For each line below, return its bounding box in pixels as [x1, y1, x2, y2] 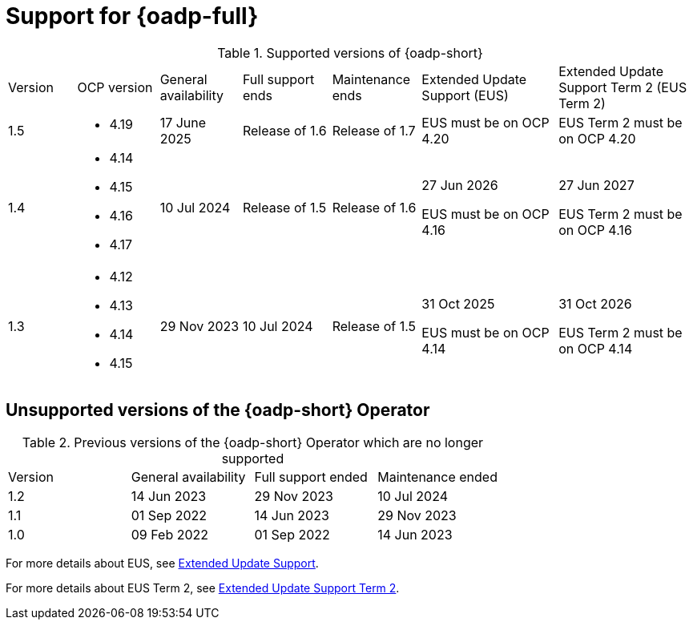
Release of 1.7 [332, 122, 416, 139]
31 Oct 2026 [558, 295, 632, 312]
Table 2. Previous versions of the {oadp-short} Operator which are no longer [22, 434, 484, 450]
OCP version [77, 79, 153, 95]
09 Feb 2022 [131, 526, 209, 543]
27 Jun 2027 [558, 176, 635, 193]
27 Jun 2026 [421, 176, 498, 193]
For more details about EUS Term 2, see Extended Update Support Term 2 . [6, 580, 400, 595]
